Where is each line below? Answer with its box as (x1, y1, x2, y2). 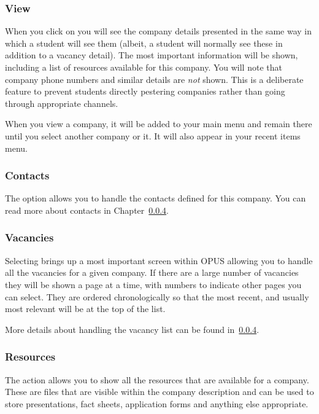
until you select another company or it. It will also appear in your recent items (5, 129, 301, 142)
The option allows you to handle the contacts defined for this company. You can (5, 192, 306, 205)
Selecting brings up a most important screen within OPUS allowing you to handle (5, 254, 313, 267)
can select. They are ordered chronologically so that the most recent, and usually (5, 290, 309, 303)
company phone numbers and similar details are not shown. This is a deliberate (5, 72, 304, 85)
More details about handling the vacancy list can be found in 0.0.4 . (5, 322, 259, 335)
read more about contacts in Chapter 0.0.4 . (5, 203, 169, 216)
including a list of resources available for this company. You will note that (5, 61, 282, 73)
